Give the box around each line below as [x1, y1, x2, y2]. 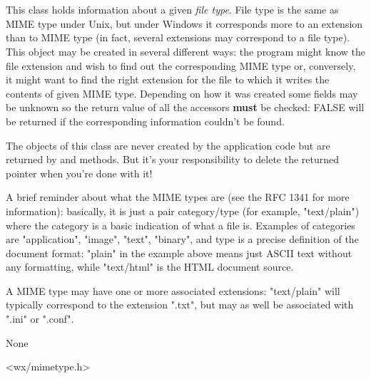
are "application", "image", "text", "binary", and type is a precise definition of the [6, 232, 359, 246]
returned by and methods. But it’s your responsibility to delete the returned [6, 152, 340, 167]
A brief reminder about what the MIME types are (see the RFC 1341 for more [6, 189, 350, 204]
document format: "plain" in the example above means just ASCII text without [6, 245, 352, 260]
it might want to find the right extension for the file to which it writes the [6, 72, 330, 87]
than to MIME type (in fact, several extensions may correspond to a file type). [6, 30, 350, 45]
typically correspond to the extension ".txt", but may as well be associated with [6, 297, 354, 312]
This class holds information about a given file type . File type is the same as [6, 2, 339, 17]
